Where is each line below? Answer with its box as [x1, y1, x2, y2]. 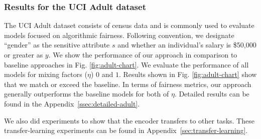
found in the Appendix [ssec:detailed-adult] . [4, 98, 140, 108]
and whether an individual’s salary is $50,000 [117, 39, 256, 50]
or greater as [4, 49, 43, 59]
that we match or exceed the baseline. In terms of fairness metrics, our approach [4, 78, 251, 89]
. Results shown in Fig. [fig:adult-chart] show [118, 69, 257, 79]
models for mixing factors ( [4, 69, 87, 79]
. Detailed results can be [174, 88, 249, 99]
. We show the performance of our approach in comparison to [48, 49, 237, 59]
